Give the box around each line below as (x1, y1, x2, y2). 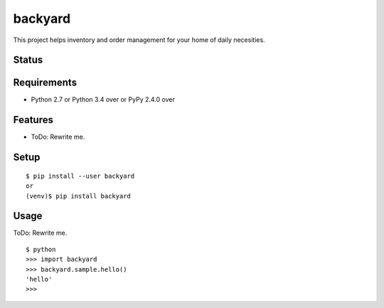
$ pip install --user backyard (26, 171, 135, 180)
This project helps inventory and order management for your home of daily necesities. (13, 36, 266, 44)
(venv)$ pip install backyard (26, 192, 132, 200)
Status (13, 54, 43, 66)
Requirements (13, 77, 78, 89)
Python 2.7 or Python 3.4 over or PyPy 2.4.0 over (31, 95, 176, 104)
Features (13, 114, 53, 126)
